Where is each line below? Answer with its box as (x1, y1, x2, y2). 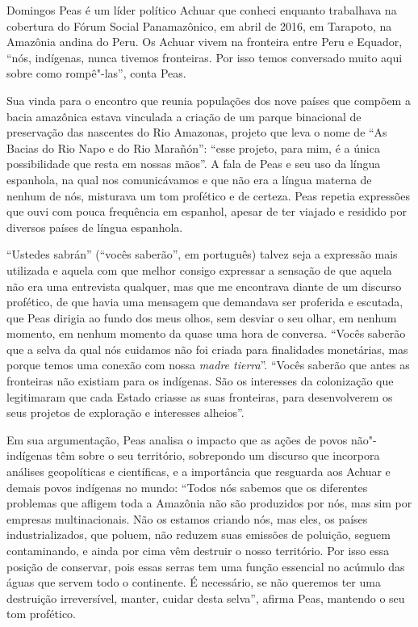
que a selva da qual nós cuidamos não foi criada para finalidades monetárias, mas (6, 340, 408, 357)
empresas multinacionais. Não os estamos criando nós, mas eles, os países (6, 510, 368, 527)
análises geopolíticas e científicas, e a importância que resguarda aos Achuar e (6, 463, 391, 480)
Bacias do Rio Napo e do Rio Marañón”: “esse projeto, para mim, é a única (6, 139, 380, 156)
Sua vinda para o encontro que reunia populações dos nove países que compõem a (6, 91, 411, 108)
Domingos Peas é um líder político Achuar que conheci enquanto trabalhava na (6, 2, 397, 18)
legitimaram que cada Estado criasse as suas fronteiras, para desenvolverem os (6, 388, 393, 405)
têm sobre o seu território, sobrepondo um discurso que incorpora (56, 447, 380, 464)
